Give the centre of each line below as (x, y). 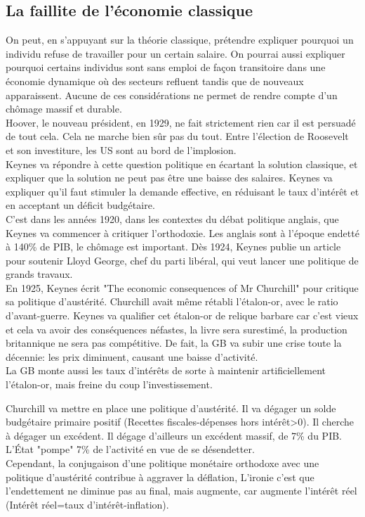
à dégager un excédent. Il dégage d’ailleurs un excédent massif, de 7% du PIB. (174, 435)
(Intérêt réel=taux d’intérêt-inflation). (87, 504)
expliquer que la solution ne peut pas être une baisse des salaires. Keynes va (169, 178)
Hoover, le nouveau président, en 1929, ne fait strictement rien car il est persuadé (181, 122)
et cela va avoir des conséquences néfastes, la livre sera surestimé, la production (177, 329)
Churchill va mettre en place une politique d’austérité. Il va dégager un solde (171, 408)
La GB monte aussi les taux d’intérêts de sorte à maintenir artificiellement (166, 370)
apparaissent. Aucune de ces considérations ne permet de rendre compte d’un (172, 95)
